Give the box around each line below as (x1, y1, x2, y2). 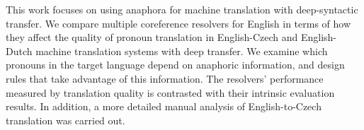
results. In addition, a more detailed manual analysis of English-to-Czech (6, 99, 322, 114)
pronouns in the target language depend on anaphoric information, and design (6, 57, 345, 72)
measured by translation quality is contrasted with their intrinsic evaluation (6, 85, 335, 100)
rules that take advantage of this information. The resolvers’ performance (6, 71, 324, 85)
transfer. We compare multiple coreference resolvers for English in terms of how (6, 16, 351, 30)
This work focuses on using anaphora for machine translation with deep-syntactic (6, 2, 358, 16)
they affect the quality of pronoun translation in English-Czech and (6, 30, 298, 45)
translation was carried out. (6, 112, 125, 127)
